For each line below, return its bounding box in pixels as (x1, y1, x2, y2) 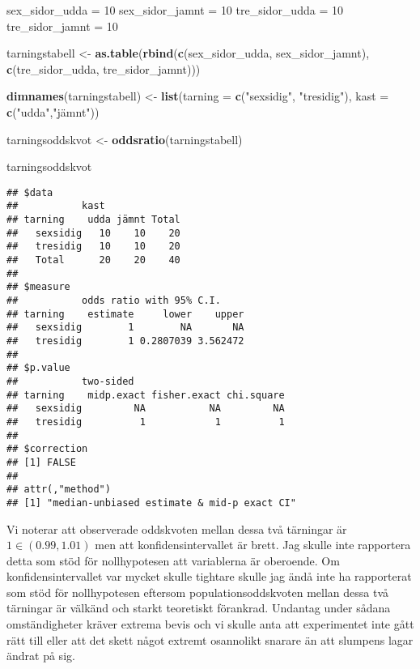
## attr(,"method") (6, 484, 111, 496)
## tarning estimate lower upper (6, 308, 244, 320)
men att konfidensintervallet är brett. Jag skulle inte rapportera (95, 536, 411, 553)
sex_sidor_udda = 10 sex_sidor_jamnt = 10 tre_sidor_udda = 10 (6, 2, 343, 18)
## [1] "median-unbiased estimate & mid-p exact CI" (6, 496, 296, 509)
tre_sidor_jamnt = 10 (6, 17, 118, 34)
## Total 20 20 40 (6, 254, 180, 266)
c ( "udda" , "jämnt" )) (6, 103, 100, 120)
